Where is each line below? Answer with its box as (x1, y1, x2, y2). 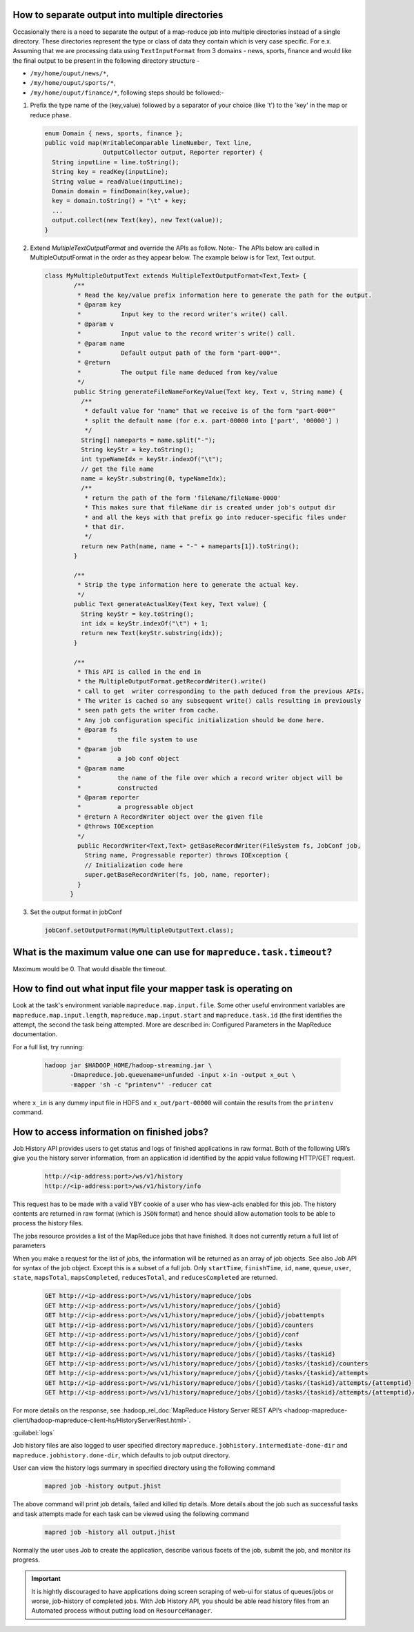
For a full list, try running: (12, 1042, 84, 1051)
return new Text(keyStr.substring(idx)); (80, 629, 224, 637)
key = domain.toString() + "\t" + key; (52, 197, 187, 205)
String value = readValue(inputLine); (52, 177, 183, 186)
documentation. (12, 1030, 58, 1038)
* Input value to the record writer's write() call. (77, 330, 296, 338)
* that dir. (84, 523, 126, 531)
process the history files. (12, 1219, 83, 1227)
